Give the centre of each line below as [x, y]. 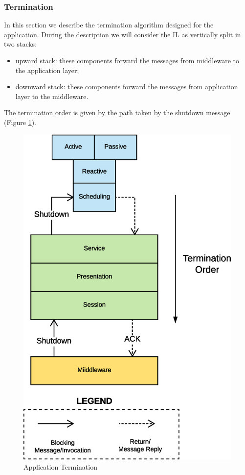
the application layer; [47, 70]
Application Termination [60, 467]
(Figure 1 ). [20, 122]
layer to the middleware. [52, 96]
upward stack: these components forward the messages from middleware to [127, 60]
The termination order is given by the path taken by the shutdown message [117, 112]
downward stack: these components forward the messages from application [127, 87]
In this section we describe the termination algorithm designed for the [109, 25]
